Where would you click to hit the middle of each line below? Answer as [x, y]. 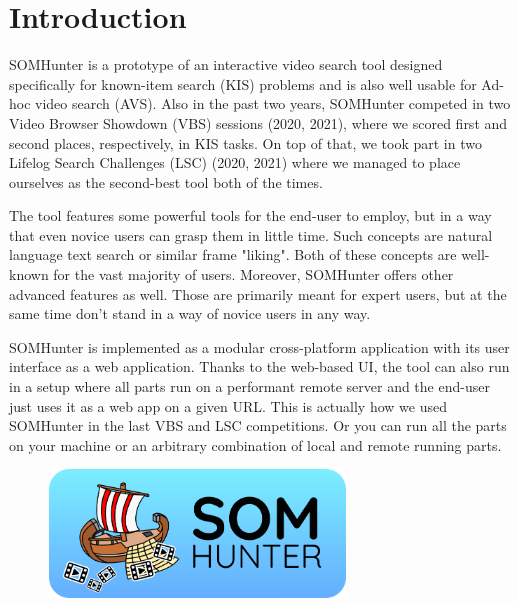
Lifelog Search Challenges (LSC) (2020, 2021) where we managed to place [235, 162]
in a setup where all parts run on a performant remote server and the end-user [249, 386]
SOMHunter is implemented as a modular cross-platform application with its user [259, 346]
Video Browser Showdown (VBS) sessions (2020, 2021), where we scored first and [258, 122]
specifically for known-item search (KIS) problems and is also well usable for [243, 83]
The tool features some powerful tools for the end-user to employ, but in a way [250, 215]
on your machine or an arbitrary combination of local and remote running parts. [255, 444]
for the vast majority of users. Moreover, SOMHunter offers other [253, 274]
